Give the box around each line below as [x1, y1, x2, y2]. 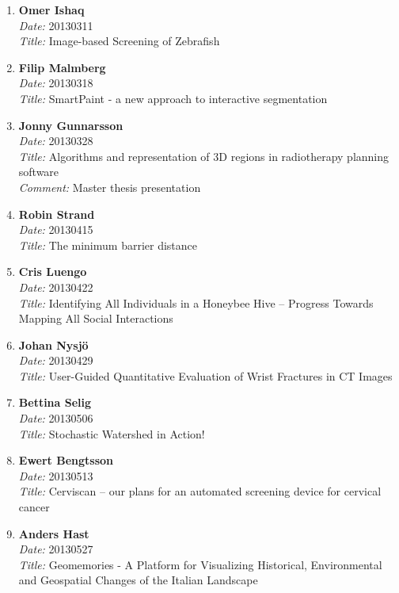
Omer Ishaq [18, 2, 85, 17]
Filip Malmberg [18, 59, 106, 75]
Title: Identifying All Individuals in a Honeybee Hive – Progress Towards [18, 294, 374, 311]
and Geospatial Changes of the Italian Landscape [18, 572, 258, 588]
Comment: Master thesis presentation [18, 178, 201, 195]
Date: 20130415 [18, 221, 93, 238]
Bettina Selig [18, 394, 92, 411]
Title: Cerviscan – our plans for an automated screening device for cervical [18, 483, 382, 499]
